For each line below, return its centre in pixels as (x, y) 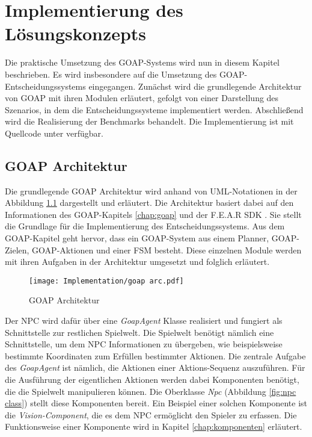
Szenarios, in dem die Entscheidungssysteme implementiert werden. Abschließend (154, 109)
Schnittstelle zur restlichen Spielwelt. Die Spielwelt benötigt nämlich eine (139, 332)
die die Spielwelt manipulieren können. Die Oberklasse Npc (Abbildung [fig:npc (151, 391)
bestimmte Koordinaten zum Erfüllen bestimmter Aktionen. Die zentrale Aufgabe (155, 355)
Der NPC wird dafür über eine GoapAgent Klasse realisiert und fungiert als (144, 321)
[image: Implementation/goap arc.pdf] (106, 281)
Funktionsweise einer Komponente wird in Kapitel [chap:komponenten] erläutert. (154, 426)
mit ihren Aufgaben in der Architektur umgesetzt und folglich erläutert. (137, 262)
